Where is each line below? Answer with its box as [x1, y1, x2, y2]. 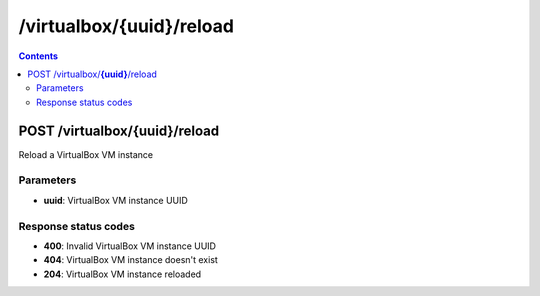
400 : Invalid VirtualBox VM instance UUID [43, 240, 217, 252]
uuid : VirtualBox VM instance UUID [43, 194, 189, 206]
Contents [18, 50, 59, 62]
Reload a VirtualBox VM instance [18, 148, 154, 160]
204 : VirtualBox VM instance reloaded [43, 268, 202, 280]
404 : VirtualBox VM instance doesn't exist [43, 254, 219, 266]
